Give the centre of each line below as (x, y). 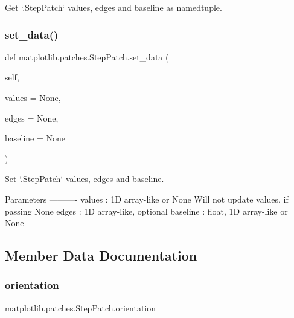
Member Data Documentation (101, 255)
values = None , (33, 97)
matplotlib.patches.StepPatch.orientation (81, 307)
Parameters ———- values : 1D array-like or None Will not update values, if (147, 199)
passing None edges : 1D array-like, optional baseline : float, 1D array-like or (146, 211)
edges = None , (32, 118)
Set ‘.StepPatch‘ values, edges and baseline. (85, 179)
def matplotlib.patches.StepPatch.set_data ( (87, 57)
